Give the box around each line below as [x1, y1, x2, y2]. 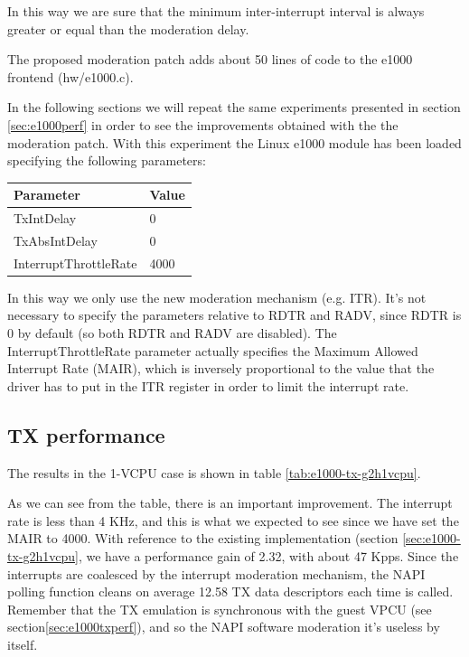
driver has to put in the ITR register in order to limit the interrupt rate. [7, 376, 409, 395]
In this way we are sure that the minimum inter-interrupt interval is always [7, 2, 425, 20]
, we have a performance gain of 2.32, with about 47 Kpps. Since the [78, 547, 459, 566]
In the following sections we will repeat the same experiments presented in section [7, 98, 461, 117]
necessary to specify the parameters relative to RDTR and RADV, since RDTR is [7, 305, 462, 324]
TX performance [7, 420, 165, 448]
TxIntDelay [14, 209, 77, 228]
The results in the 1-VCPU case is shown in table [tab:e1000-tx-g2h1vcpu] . [7, 463, 421, 482]
